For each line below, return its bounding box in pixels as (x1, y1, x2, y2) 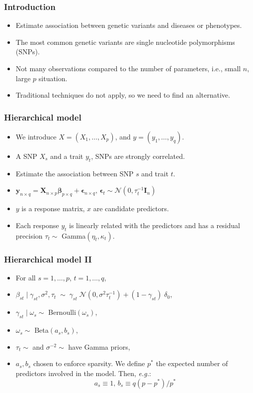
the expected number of (156, 358, 228, 369)
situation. (38, 73, 68, 83)
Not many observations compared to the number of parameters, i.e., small (15, 63, 241, 73)
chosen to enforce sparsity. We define (33, 358, 145, 369)
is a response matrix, (21, 203, 85, 214)
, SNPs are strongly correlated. (91, 151, 185, 161)
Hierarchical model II (4, 253, 92, 265)
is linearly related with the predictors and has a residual (69, 220, 240, 230)
